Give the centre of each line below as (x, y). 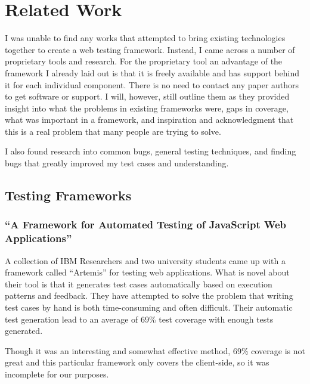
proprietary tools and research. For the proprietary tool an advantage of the (144, 61)
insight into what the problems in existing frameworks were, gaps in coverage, (147, 108)
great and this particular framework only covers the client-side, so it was (137, 362)
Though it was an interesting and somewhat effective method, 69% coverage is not (155, 350)
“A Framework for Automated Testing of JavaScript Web (145, 224)
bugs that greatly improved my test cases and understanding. (117, 163)
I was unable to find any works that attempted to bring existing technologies (145, 38)
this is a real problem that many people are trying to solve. (113, 131)
